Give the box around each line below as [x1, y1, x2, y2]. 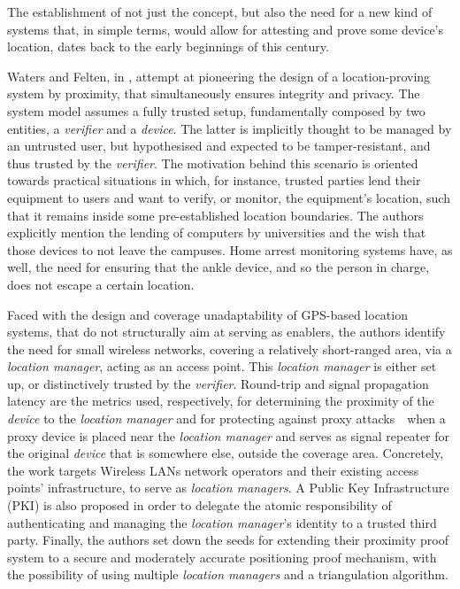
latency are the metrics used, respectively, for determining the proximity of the [7, 391, 434, 410]
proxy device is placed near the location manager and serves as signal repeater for [7, 426, 450, 445]
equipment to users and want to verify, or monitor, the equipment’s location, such [7, 188, 450, 206]
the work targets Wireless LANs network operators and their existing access [7, 461, 419, 479]
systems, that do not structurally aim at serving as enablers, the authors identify [7, 322, 446, 341]
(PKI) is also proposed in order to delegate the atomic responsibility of [7, 496, 392, 515]
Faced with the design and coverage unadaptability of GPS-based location [7, 305, 408, 323]
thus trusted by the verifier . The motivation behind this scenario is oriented [7, 153, 418, 172]
